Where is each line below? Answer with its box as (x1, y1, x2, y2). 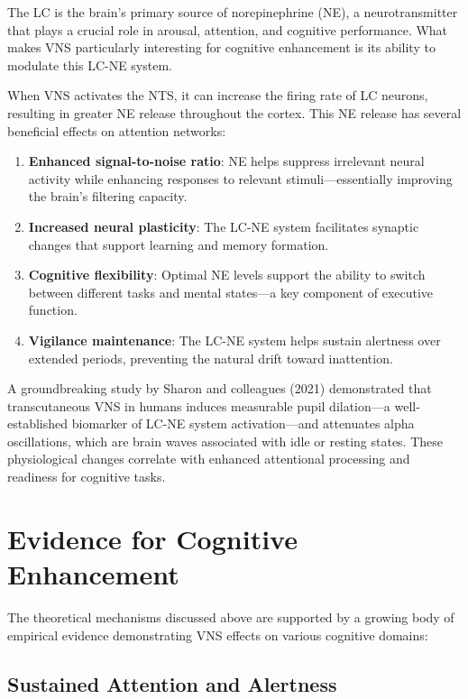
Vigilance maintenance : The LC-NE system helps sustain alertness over (28, 330, 441, 349)
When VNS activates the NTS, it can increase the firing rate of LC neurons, (7, 86, 428, 105)
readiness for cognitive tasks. (7, 467, 166, 486)
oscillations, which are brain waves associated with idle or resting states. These (7, 431, 444, 450)
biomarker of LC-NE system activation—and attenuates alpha (71, 414, 415, 433)
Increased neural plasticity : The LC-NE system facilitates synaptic (28, 216, 419, 235)
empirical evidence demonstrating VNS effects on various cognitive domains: (7, 625, 428, 644)
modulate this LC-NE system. (7, 55, 172, 74)
